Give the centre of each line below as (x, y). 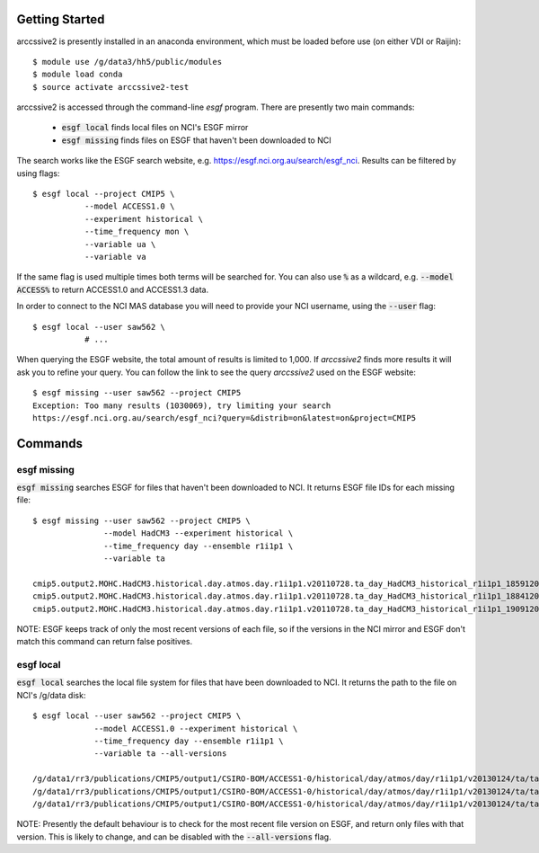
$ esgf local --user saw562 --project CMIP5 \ (137, 716)
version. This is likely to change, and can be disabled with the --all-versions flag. (174, 837)
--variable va (115, 257)
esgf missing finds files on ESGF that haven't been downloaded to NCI (196, 140)
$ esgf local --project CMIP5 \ (104, 194)
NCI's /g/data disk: (51, 695)
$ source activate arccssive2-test (111, 87)
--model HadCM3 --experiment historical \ (199, 533)
